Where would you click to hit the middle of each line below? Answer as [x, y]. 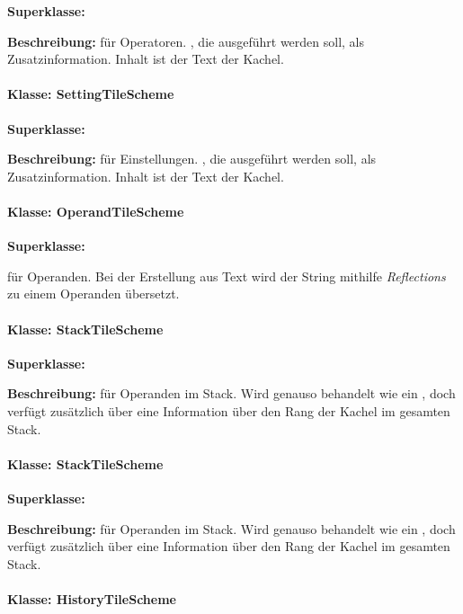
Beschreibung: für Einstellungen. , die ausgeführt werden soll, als [192, 159]
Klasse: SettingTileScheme [91, 94]
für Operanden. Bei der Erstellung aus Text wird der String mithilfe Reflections [227, 276]
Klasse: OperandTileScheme [96, 211]
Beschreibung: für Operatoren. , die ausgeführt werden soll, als [186, 41]
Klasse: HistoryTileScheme [92, 598]
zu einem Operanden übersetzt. [93, 294]
